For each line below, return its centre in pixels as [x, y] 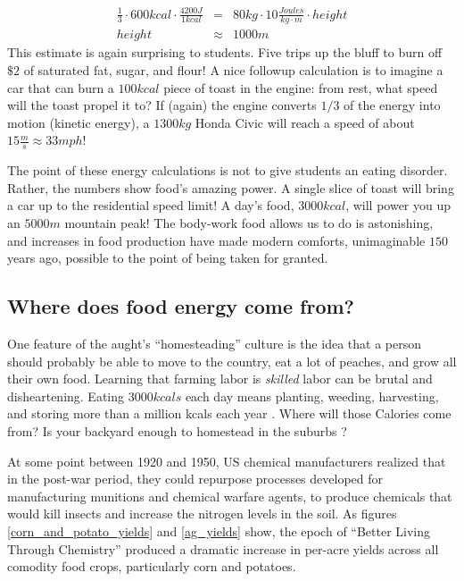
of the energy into [392, 105]
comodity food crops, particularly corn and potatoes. [152, 566]
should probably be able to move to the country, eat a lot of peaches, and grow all [232, 361]
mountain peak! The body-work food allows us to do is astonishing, [249, 222]
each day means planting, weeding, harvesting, [312, 396]
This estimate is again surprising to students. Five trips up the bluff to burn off [225, 52]
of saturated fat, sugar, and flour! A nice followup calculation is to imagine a [233, 70]
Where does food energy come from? [181, 306]
